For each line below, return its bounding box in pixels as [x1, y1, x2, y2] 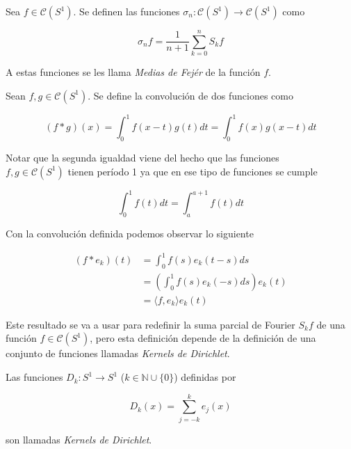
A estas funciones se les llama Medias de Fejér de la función [6, 65, 261, 79]
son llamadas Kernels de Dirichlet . [6, 432, 152, 446]
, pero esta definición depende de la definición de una [90, 331, 316, 345]
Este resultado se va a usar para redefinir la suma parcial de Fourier [6, 317, 295, 331]
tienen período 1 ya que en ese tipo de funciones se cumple [67, 164, 318, 178]
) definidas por [174, 370, 236, 384]
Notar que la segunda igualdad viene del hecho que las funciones [6, 150, 279, 165]
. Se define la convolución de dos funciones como [88, 88, 293, 102]
